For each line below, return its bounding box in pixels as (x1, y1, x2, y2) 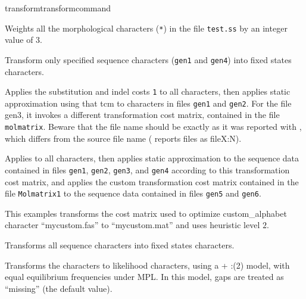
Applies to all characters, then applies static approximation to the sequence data (5, 152, 299, 164)
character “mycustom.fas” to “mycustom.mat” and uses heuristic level (5, 219, 260, 231)
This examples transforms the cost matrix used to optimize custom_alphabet (5, 207, 287, 219)
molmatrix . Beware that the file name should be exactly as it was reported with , (5, 120, 302, 132)
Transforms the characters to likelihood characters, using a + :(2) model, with (5, 258, 290, 271)
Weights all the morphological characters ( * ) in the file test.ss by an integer (5, 21, 288, 34)
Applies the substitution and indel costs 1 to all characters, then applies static (5, 85, 291, 98)
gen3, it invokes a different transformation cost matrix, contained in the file (5, 108, 280, 121)
